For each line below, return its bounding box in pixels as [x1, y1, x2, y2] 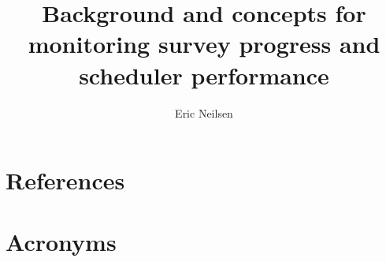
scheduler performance [79, 58, 329, 91]
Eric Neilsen [175, 104, 233, 121]
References [6, 164, 125, 196]
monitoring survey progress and [28, 28, 380, 60]
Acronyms [6, 226, 117, 258]
